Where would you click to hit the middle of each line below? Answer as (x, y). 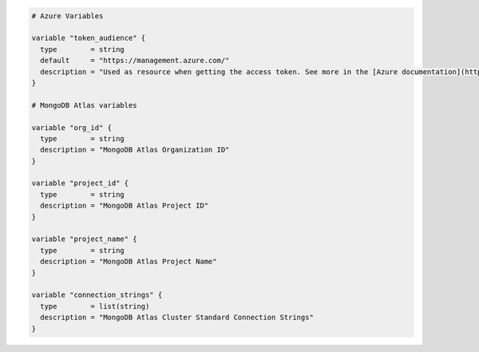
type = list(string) (95, 306)
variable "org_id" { (71, 127)
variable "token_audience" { (89, 38)
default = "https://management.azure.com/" (135, 61)
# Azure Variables (67, 16)
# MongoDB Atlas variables (84, 105)
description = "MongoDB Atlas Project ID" (125, 206)
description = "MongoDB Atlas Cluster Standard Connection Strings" (177, 318)
